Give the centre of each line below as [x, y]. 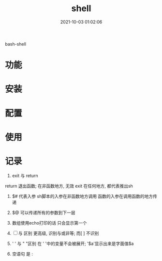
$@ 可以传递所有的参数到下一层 [44, 212]
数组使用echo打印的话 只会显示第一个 [49, 223]
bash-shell [16, 44]
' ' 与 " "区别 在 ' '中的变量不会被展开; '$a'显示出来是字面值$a [73, 244]
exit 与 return [25, 176]
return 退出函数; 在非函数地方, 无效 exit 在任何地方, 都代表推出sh [69, 186]
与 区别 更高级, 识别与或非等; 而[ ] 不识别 [59, 233]
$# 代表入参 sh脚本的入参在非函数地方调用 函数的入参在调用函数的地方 [82, 196]
